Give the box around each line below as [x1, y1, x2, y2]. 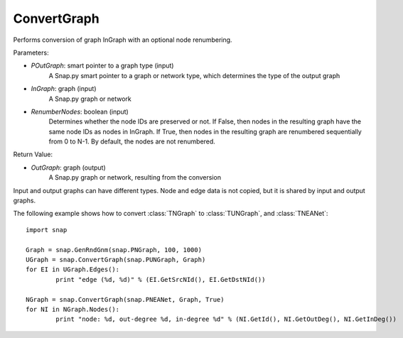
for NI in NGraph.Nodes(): [26, 305, 120, 313]
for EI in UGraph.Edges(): [26, 266, 120, 273]
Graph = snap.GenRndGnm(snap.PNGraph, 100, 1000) [26, 246, 203, 253]
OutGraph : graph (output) [31, 163, 106, 172]
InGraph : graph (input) [31, 84, 97, 93]
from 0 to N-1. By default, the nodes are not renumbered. [48, 137, 216, 146]
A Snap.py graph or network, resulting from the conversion [48, 173, 222, 182]
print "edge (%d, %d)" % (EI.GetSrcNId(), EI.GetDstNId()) [55, 276, 266, 283]
